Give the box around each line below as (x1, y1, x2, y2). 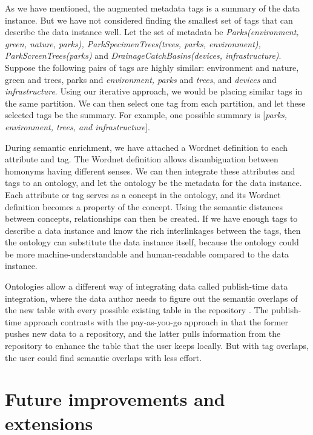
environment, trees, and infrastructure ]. (5, 120, 150, 133)
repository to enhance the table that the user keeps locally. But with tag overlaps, (5, 339, 309, 352)
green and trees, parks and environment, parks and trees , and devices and (5, 73, 277, 85)
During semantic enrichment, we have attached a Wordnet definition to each (5, 141, 288, 153)
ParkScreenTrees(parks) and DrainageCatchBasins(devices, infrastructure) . (5, 49, 282, 62)
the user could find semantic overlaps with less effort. (5, 351, 202, 364)
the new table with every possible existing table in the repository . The (5, 304, 269, 316)
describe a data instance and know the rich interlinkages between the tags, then (5, 224, 301, 236)
